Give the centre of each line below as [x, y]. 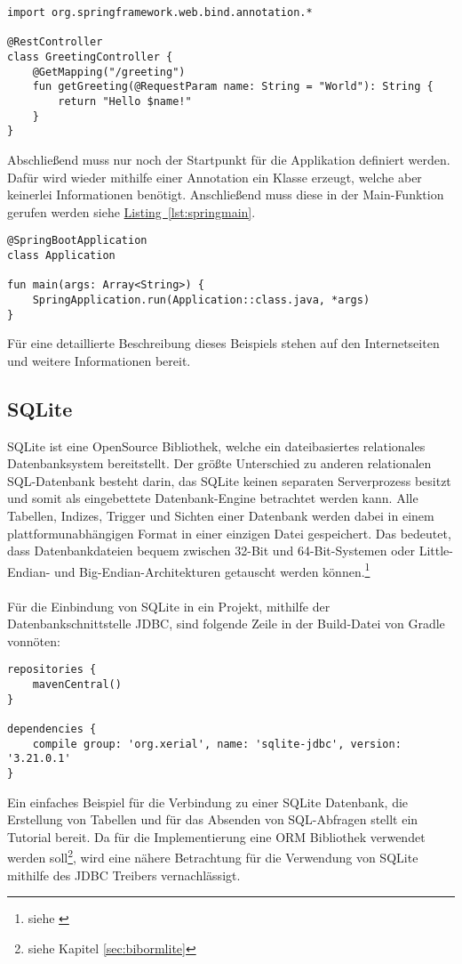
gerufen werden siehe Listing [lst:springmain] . [131, 211]
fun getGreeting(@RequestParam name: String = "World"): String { [233, 87]
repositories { [52, 670]
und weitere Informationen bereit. [99, 360]
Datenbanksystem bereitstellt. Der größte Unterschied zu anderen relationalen [219, 463]
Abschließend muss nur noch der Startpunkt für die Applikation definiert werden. [229, 159]
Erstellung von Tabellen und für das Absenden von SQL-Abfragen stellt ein [213, 819]
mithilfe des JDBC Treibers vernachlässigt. [124, 875]
